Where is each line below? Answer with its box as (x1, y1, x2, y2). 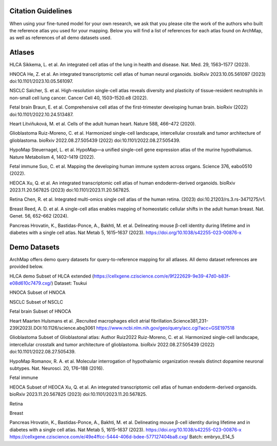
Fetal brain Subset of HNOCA (9, 308, 71, 314)
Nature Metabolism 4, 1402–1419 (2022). (9, 154, 95, 160)
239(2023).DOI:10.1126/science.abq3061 (9, 325, 95, 331)
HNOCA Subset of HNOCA (9, 289, 66, 295)
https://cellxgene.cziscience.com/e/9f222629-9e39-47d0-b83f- (93, 273, 231, 279)
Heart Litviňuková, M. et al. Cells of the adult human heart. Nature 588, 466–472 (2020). (9, 120, 196, 126)
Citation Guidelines (9, 7, 72, 15)
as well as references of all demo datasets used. (9, 35, 112, 41)
